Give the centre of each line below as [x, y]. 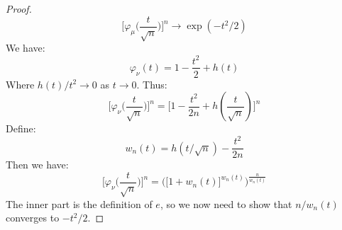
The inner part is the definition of [79, 203]
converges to [33, 218]
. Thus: [152, 84]
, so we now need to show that [226, 203]
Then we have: [37, 165]
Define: [21, 128]
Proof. [19, 8]
